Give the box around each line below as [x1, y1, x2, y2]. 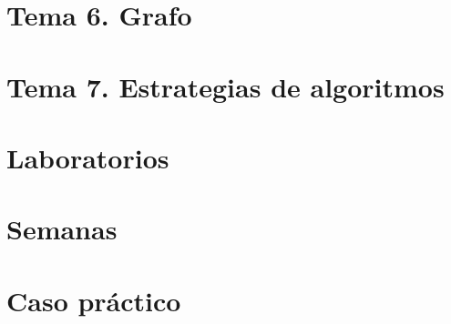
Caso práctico [6, 281, 181, 319]
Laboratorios [6, 138, 169, 176]
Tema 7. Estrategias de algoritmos [6, 67, 445, 105]
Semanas [6, 210, 118, 248]
